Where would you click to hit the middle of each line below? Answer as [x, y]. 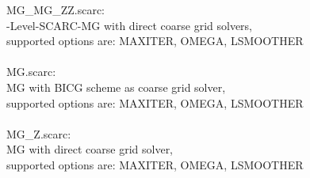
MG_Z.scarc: [39, 133]
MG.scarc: [31, 72]
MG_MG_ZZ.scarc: [55, 9]
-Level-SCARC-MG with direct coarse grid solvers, [130, 25]
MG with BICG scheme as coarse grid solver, [116, 87]
